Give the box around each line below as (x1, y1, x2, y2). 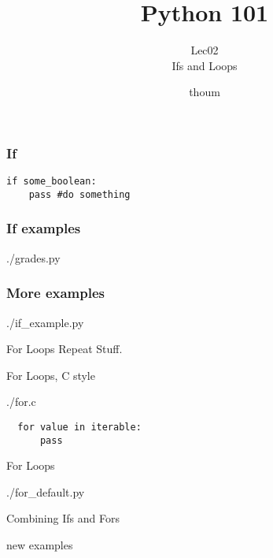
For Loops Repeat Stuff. (6, 340, 123, 357)
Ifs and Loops (172, 57, 238, 73)
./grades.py (6, 249, 61, 266)
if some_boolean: (6, 176, 97, 188)
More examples (6, 283, 105, 303)
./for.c (6, 393, 36, 410)
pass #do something (28, 188, 131, 200)
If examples (6, 218, 81, 238)
